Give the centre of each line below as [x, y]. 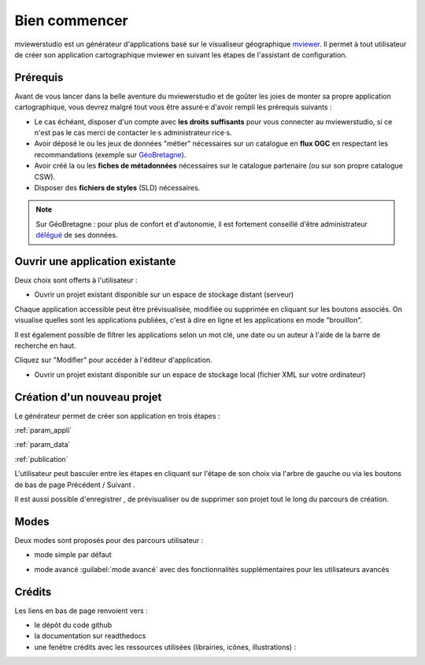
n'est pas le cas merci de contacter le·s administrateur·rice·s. [133, 133]
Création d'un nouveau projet [88, 397]
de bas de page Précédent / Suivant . [75, 485]
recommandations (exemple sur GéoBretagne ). [110, 154]
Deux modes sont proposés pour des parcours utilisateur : [109, 540]
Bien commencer [72, 20]
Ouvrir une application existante [95, 261]
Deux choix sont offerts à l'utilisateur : [76, 280]
